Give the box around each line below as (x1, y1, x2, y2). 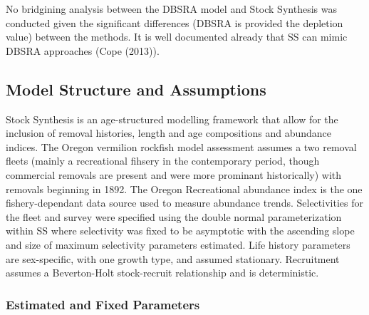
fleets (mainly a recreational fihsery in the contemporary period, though (6, 153, 320, 168)
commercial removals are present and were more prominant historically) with (6, 167, 342, 182)
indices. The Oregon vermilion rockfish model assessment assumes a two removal (6, 139, 357, 154)
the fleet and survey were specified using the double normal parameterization (6, 209, 342, 224)
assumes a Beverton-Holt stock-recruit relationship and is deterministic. (6, 265, 319, 280)
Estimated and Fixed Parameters (6, 295, 200, 313)
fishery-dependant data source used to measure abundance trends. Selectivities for (6, 195, 363, 210)
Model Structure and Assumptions (6, 78, 266, 100)
